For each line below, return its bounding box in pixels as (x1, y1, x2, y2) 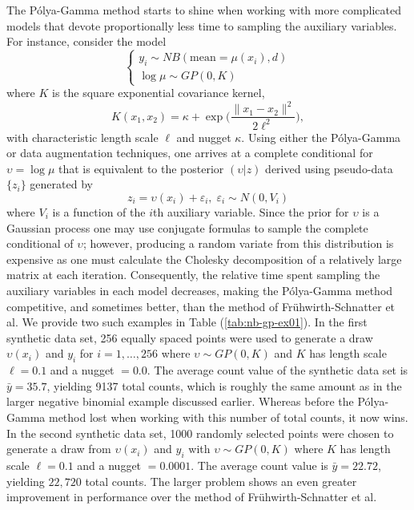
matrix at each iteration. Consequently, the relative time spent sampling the (6, 266, 380, 283)
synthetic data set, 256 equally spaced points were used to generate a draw (6, 329, 373, 346)
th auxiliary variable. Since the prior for (152, 204, 349, 221)
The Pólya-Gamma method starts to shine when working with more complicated (6, 2, 401, 18)
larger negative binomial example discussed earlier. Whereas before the (6, 393, 354, 410)
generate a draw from (6, 440, 111, 457)
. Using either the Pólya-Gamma (241, 128, 401, 145)
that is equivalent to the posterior (58, 160, 224, 176)
